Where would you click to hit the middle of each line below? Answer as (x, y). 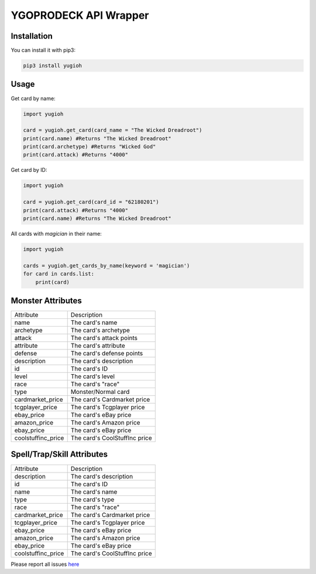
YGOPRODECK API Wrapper (80, 15)
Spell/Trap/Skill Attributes (59, 454)
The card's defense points (107, 354)
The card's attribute (98, 346)
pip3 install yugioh (52, 66)
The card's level (93, 376)
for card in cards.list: (59, 274)
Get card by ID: (29, 170)
